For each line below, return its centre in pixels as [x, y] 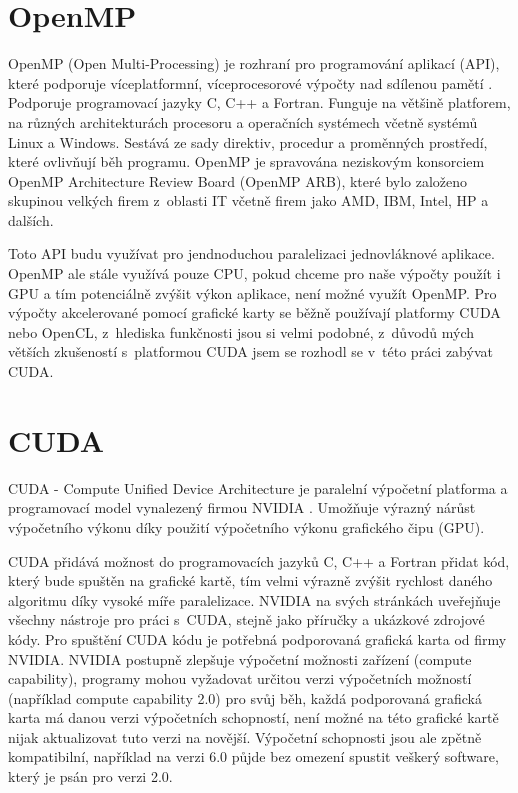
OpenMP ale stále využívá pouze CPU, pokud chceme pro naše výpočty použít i [254, 273]
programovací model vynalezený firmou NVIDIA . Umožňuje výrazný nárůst [242, 507]
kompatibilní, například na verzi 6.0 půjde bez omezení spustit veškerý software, [253, 756]
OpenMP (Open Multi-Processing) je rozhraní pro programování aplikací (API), [254, 63]
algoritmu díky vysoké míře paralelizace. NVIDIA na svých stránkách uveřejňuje [254, 599]
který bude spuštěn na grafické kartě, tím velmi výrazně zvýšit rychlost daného [250, 580]
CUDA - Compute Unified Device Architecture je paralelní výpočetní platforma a [258, 487]
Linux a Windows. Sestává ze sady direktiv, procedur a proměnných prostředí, [248, 141]
